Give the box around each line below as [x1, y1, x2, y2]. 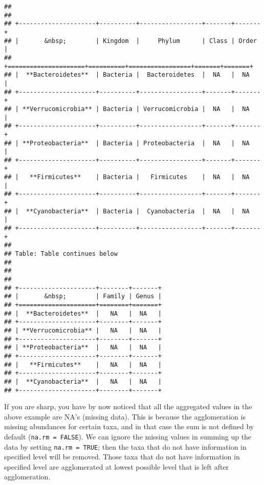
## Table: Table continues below [4, 250, 118, 258]
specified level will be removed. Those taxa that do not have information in [4, 451, 240, 462]
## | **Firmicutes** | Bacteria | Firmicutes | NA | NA [4, 173, 250, 181]
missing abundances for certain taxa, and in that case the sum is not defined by [4, 421, 254, 432]
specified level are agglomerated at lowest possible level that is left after [4, 461, 229, 472]
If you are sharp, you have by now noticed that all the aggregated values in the [4, 401, 252, 412]
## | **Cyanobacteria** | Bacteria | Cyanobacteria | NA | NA [4, 207, 250, 215]
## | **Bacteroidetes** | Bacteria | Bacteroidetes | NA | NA [4, 71, 250, 79]
